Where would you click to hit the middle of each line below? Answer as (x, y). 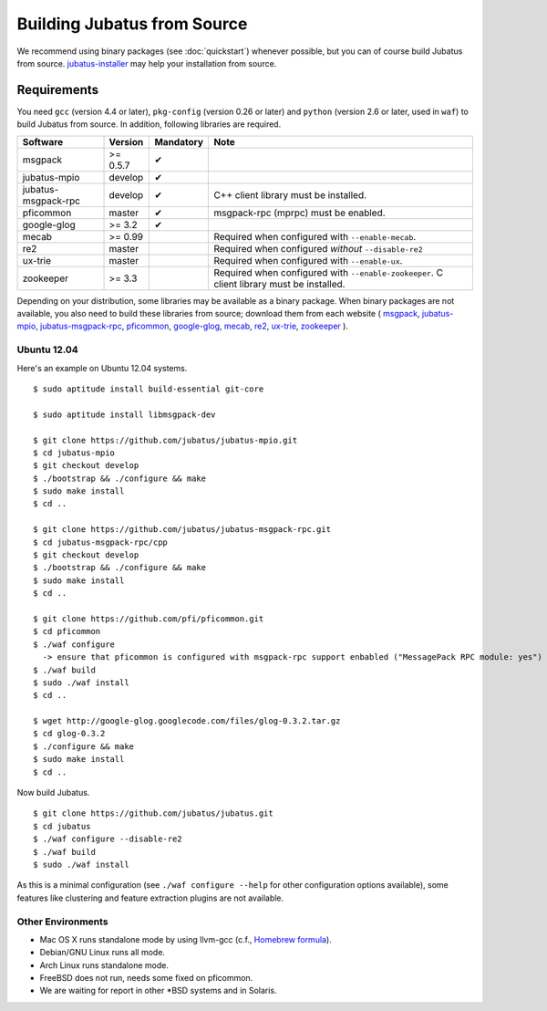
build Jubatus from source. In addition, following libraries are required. (149, 124)
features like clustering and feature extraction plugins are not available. (150, 898)
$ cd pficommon (67, 631)
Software (43, 141)
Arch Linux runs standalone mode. (104, 965)
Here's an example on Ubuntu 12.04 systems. (102, 368)
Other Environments (62, 922)
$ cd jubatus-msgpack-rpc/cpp (101, 542)
